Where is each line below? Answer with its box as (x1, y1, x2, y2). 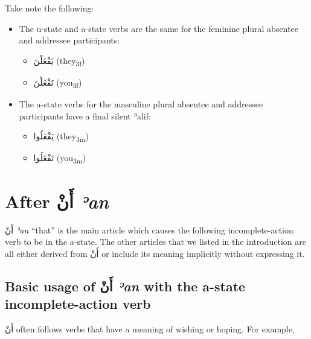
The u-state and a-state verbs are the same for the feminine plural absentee (19, 22, 298, 34)
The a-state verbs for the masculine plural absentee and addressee (19, 98, 263, 110)
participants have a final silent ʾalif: (19, 109, 151, 122)
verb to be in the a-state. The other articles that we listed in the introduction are (5, 235, 306, 248)
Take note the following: (5, 2, 94, 14)
